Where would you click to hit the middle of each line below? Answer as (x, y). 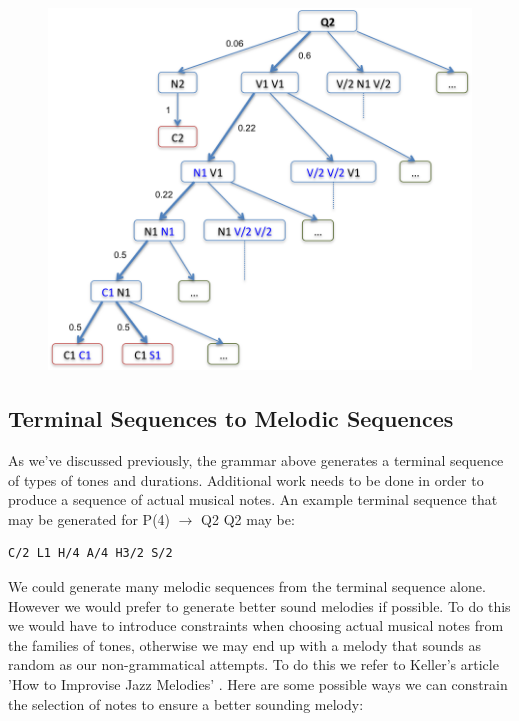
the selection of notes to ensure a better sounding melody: (186, 703)
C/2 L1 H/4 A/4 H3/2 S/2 (90, 553)
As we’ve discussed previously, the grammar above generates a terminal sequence (256, 459)
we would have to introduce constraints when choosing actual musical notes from (256, 625)
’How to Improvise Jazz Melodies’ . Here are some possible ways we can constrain (258, 683)
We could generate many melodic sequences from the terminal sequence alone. (247, 585)
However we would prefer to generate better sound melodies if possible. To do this (259, 605)
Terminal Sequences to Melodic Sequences (231, 418)
